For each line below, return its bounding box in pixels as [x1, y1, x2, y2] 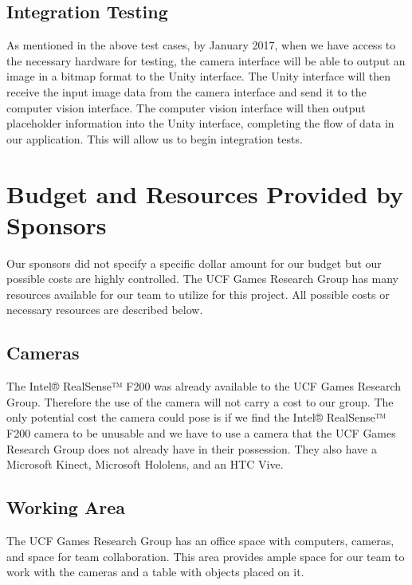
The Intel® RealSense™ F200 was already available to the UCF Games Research [6, 378, 402, 395]
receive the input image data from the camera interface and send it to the [6, 83, 367, 100]
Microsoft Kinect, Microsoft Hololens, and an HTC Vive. [6, 456, 284, 473]
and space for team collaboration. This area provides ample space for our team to [6, 548, 405, 564]
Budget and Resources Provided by [6, 177, 404, 210]
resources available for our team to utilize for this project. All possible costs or [6, 285, 390, 302]
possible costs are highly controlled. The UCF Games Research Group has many [6, 270, 399, 287]
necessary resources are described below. [6, 301, 203, 318]
